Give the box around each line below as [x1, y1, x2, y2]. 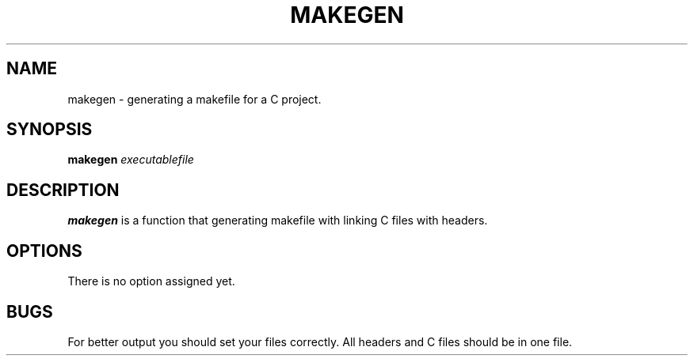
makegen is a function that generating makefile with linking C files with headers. [67, 213, 488, 228]
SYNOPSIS [6, 119, 93, 140]
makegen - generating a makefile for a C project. [67, 92, 322, 106]
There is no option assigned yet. [67, 274, 235, 288]
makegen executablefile [67, 153, 194, 167]
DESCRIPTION [6, 179, 120, 200]
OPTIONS [6, 240, 82, 261]
